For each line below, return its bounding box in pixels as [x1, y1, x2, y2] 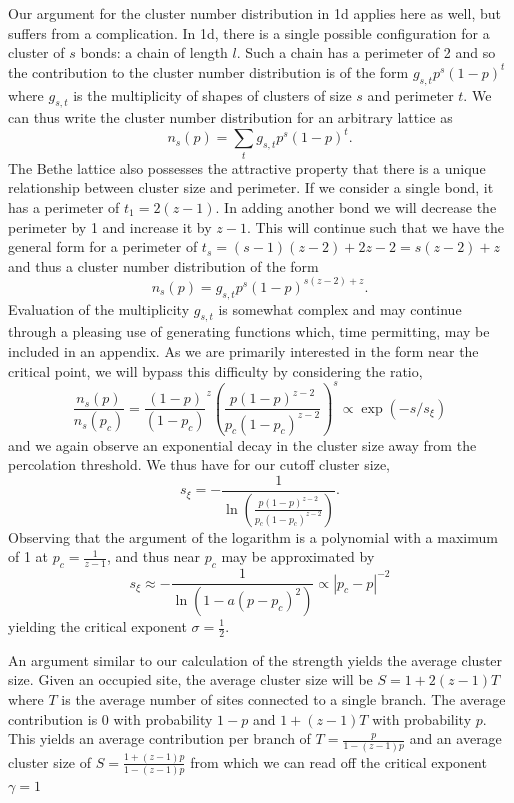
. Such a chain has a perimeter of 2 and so [236, 42, 496, 63]
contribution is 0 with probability [8, 708, 213, 729]
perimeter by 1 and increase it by [8, 216, 212, 237]
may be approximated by [221, 546, 375, 567]
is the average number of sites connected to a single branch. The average [61, 689, 506, 710]
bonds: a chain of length [80, 42, 228, 63]
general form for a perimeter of [8, 236, 198, 257]
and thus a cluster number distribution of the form [8, 255, 319, 276]
